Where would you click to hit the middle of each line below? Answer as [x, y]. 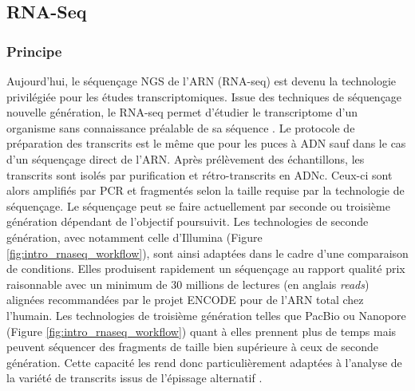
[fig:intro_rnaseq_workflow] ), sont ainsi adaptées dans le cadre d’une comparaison [207, 253]
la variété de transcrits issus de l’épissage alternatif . [134, 378]
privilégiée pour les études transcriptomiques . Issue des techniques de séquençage [204, 96]
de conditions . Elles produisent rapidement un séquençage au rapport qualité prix [206, 269]
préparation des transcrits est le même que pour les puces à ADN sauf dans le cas [206, 143]
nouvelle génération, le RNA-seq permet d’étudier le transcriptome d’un [182, 112]
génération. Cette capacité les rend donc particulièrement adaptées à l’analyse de [204, 362]
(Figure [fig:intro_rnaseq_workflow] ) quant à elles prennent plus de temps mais [202, 331]
